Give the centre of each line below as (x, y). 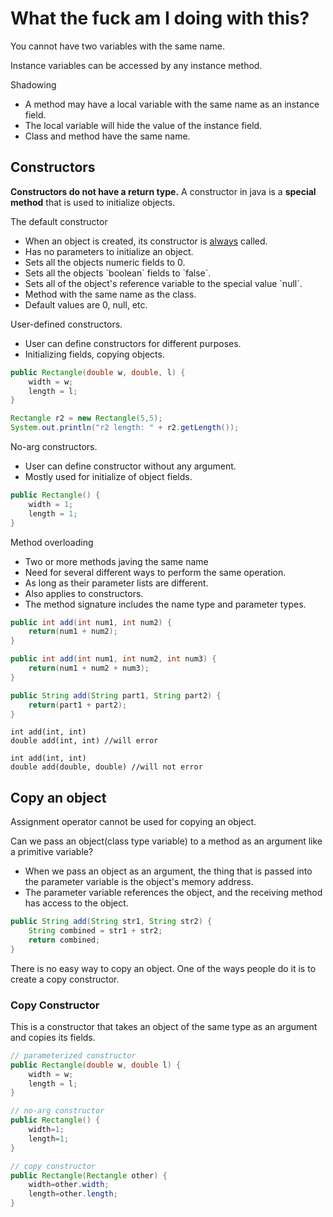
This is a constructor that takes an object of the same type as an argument (164, 1026)
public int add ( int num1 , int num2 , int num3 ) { (113, 659)
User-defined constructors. (66, 324)
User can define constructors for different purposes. (133, 343)
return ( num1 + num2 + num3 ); (89, 668)
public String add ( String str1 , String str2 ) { (111, 922)
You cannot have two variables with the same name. (118, 46)
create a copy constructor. (65, 979)
